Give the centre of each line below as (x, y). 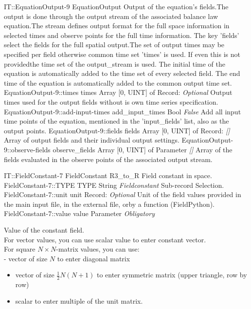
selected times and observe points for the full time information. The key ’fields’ (122, 35)
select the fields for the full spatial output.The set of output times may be (114, 45)
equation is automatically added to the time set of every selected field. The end (122, 73)
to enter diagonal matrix (94, 258)
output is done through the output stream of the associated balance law (111, 16)
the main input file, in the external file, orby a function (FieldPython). (109, 204)
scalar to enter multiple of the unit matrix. (79, 300)
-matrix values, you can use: (98, 249)
